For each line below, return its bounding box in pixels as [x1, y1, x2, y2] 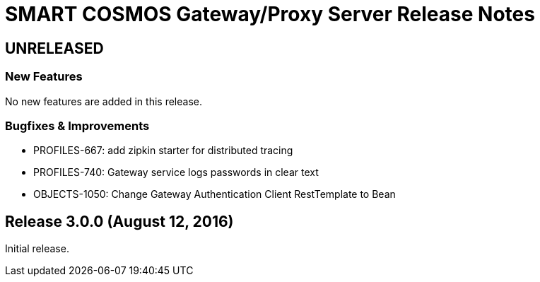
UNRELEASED [5, 39, 104, 57]
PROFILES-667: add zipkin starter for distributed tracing [33, 144, 293, 157]
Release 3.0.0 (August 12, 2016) [5, 212, 234, 230]
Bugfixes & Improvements [5, 118, 150, 133]
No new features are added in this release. [5, 95, 202, 107]
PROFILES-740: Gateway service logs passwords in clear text [33, 166, 319, 179]
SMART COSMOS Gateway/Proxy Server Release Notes [5, 2, 535, 26]
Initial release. [5, 242, 69, 255]
